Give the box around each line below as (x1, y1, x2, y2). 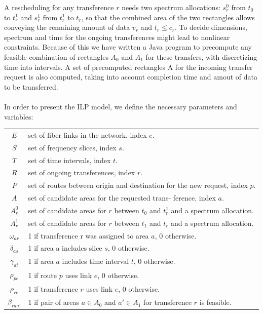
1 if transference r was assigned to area (28, 230, 149, 241)
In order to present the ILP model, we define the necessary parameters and (4, 101, 237, 111)
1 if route (28, 269, 57, 280)
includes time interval (62, 256, 129, 266)
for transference (143, 297, 192, 307)
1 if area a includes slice (28, 243, 102, 253)
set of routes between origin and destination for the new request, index (28, 180, 248, 190)
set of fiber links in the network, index (28, 129, 147, 140)
